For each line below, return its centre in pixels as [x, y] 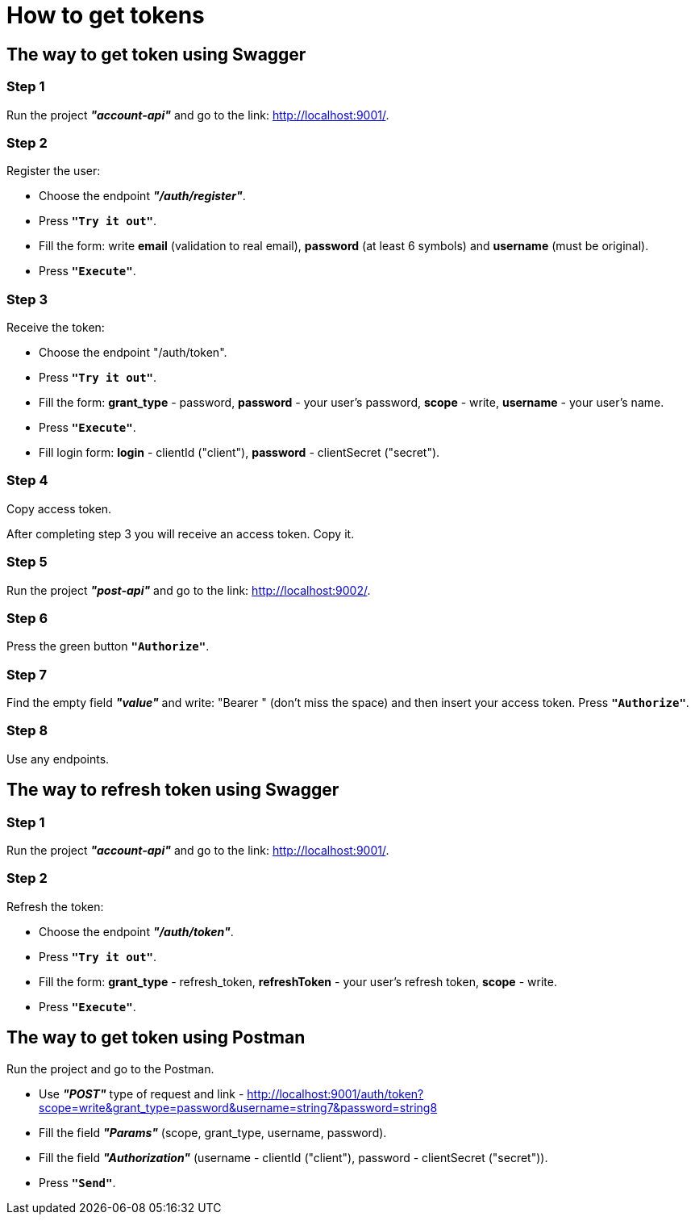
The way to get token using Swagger [156, 54]
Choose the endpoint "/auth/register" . [142, 196]
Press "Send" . [77, 1182]
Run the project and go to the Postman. [110, 1068]
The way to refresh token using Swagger [173, 790]
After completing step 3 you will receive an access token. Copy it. [181, 533]
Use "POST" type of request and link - [141, 1093]
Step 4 [27, 481]
